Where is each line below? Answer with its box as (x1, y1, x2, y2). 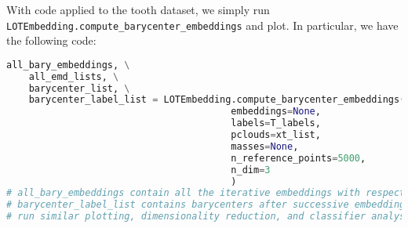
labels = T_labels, (231, 118, 321, 129)
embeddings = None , (231, 106, 321, 118)
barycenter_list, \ (28, 82, 130, 94)
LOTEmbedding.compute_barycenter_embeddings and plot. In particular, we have (6, 16, 399, 33)
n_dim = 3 (231, 164, 271, 176)
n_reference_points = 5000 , (231, 152, 366, 164)
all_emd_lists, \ (28, 71, 119, 82)
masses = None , (231, 140, 299, 152)
